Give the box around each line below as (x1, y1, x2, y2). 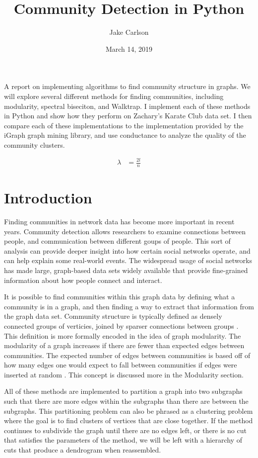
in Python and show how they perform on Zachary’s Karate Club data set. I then (4, 110, 252, 121)
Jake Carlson (109, 27, 149, 37)
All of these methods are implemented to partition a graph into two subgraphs (4, 386, 243, 396)
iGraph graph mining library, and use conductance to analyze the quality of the (4, 130, 246, 140)
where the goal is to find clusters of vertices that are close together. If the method (4, 415, 253, 426)
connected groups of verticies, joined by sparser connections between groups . (4, 320, 239, 331)
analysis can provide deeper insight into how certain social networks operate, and (4, 245, 251, 256)
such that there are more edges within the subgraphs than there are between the (4, 396, 249, 406)
